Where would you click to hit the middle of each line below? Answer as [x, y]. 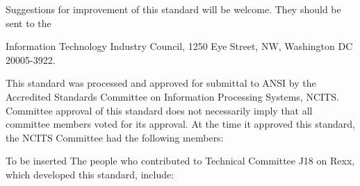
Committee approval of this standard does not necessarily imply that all [159, 110]
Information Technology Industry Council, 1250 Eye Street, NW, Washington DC [179, 46]
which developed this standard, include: [90, 174]
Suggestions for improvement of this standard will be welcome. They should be [173, 9]
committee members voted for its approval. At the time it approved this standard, [180, 124]
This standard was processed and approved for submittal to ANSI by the [161, 83]
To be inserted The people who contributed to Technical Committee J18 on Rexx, [180, 161]
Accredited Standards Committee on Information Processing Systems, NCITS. [172, 96]
